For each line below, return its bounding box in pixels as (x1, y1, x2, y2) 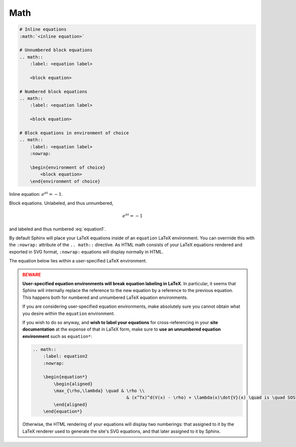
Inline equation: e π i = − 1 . (9, 190, 63, 197)
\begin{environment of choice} (30, 164, 106, 170)
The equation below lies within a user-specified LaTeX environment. (9, 258, 148, 264)
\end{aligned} (53, 402, 88, 407)
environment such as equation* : (22, 333, 92, 339)
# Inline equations (19, 27, 67, 32)
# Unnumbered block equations (19, 47, 93, 53)
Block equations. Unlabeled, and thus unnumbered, (9, 200, 113, 206)
